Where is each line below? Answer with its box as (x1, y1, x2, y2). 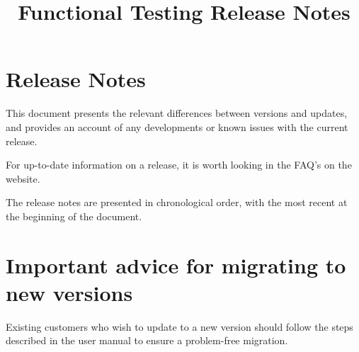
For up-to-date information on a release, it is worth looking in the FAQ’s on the (6, 157, 352, 172)
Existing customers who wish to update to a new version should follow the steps (6, 319, 353, 334)
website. (6, 171, 40, 186)
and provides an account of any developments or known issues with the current (6, 119, 348, 134)
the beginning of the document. (6, 208, 142, 223)
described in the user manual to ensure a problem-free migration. (6, 333, 288, 348)
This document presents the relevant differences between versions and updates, (6, 106, 348, 120)
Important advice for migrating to (6, 250, 346, 279)
